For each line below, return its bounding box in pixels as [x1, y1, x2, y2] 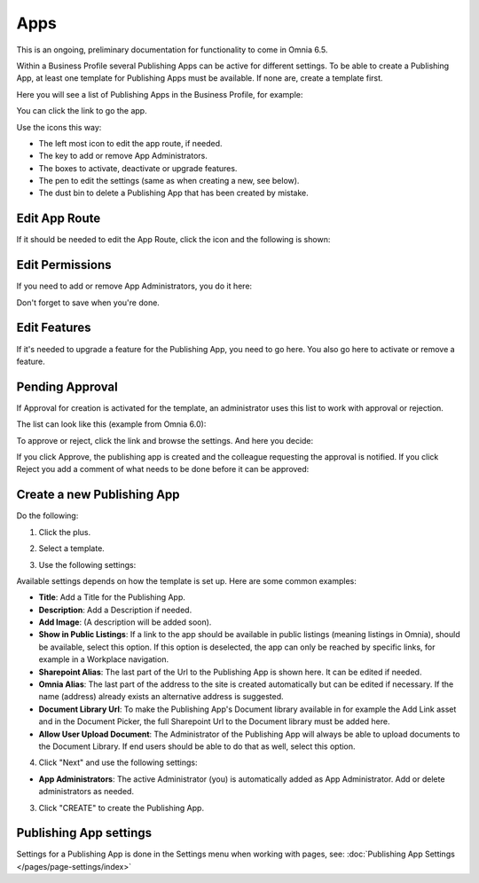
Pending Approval [16, 379, 119, 394]
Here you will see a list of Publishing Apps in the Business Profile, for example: [16, 89, 303, 99]
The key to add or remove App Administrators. [38, 151, 208, 162]
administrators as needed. [38, 786, 135, 797]
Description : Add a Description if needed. [38, 604, 192, 615]
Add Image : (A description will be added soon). [38, 617, 212, 627]
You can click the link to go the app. [16, 106, 147, 116]
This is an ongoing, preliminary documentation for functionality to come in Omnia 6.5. [16, 44, 328, 55]
